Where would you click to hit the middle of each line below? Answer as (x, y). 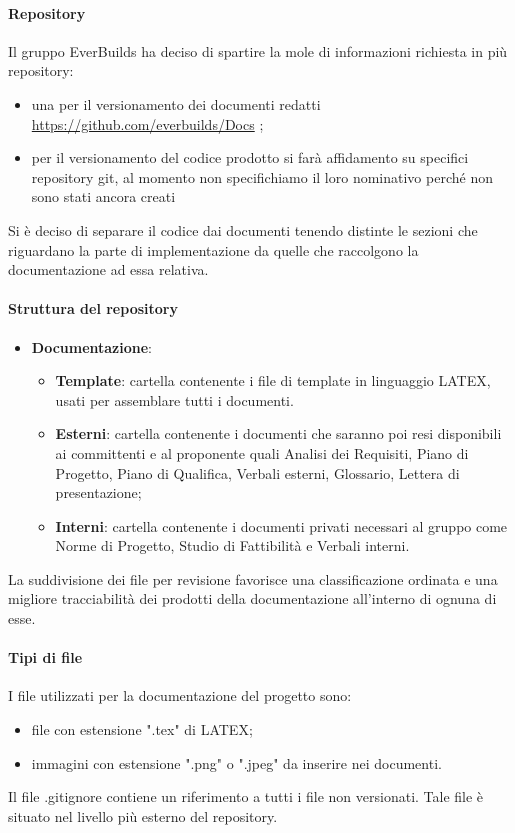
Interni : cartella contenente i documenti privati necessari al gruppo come (281, 525)
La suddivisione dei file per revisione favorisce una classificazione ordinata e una (253, 578)
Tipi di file (45, 657)
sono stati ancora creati (103, 196)
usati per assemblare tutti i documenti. (174, 399)
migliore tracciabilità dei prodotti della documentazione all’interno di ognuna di (252, 598)
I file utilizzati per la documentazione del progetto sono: (180, 695)
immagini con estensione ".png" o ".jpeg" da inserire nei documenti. (236, 762)
